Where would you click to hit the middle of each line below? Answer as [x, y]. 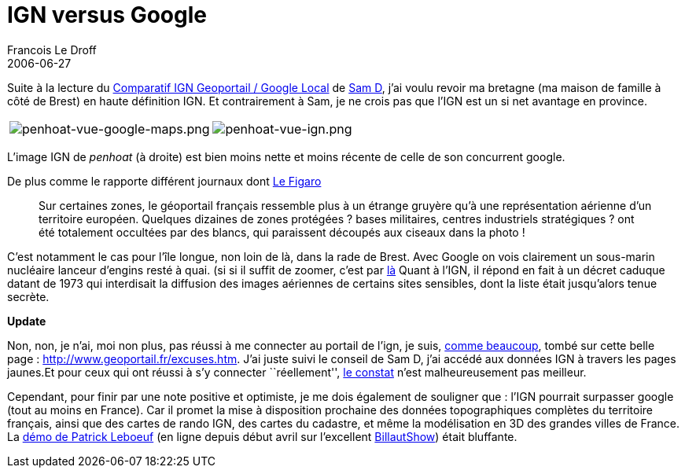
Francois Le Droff [52, 50]
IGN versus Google [107, 15]
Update [27, 321]
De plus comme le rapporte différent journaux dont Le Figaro [164, 181]
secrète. [28, 296]
